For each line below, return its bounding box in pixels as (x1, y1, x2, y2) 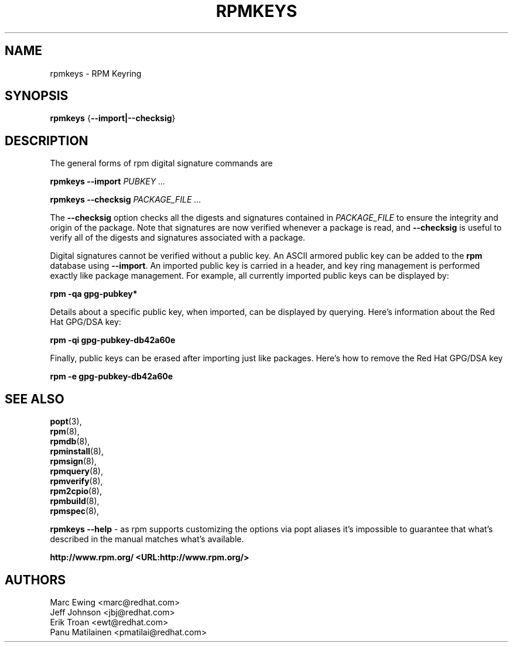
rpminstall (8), (50, 446, 104, 457)
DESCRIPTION (5, 133, 88, 148)
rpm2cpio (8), (50, 486, 102, 497)
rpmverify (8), (50, 476, 103, 487)
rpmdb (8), (50, 436, 90, 447)
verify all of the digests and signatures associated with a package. (50, 232, 306, 243)
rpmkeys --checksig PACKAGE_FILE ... (50, 194, 201, 205)
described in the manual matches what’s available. (50, 534, 244, 545)
